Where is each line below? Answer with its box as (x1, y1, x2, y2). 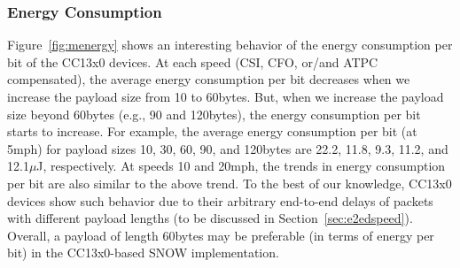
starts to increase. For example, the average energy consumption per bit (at (7, 122, 417, 141)
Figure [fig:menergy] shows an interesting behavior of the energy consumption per (7, 35, 453, 54)
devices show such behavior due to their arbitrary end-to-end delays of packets (7, 191, 433, 210)
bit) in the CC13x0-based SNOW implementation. (7, 243, 279, 262)
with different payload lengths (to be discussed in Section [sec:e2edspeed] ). (7, 209, 413, 227)
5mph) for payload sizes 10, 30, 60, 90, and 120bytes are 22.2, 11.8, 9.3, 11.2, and (7, 139, 448, 157)
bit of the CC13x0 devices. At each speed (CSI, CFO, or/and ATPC (7, 52, 378, 71)
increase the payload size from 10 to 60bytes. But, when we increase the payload (7, 88, 444, 105)
